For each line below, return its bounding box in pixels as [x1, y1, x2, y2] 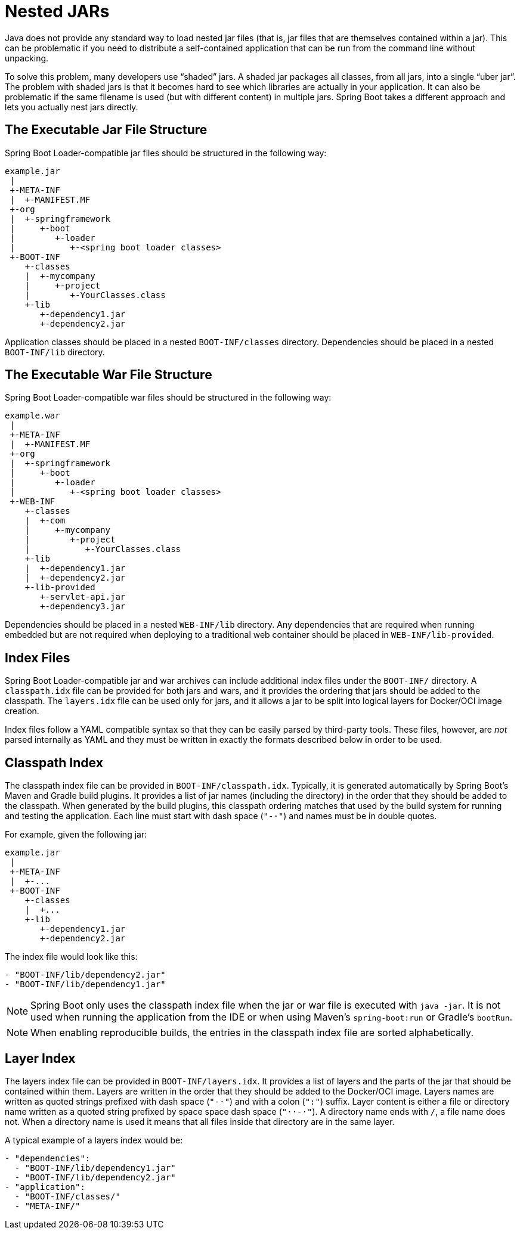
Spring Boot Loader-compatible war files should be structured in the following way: [5, 392, 332, 403]
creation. [5, 706, 39, 717]
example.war [5, 411, 60, 421]
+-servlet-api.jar [40, 592, 126, 602]
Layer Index [5, 1050, 76, 1066]
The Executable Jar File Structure [5, 122, 208, 138]
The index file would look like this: [5, 951, 138, 962]
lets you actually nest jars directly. [5, 101, 138, 112]
